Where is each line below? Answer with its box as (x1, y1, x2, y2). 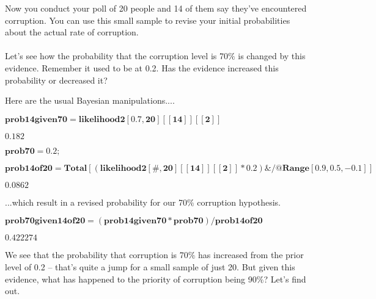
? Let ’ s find (264, 272, 306, 285)
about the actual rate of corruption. (5, 26, 139, 38)
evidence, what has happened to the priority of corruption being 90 (5, 272, 257, 285)
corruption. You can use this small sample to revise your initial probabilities (5, 13, 290, 26)
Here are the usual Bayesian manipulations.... (5, 94, 175, 107)
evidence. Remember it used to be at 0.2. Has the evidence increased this (5, 62, 279, 74)
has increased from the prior (198, 248, 304, 261)
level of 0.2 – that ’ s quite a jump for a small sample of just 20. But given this (5, 261, 295, 273)
